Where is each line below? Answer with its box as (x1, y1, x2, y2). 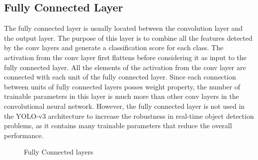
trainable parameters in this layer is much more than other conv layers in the (4, 91, 239, 101)
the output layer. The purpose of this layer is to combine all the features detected (4, 32, 253, 43)
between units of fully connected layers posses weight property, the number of (4, 81, 240, 91)
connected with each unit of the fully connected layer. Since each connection (4, 72, 236, 82)
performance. (4, 130, 44, 140)
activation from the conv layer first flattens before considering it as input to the (4, 52, 247, 62)
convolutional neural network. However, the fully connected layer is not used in (4, 100, 245, 111)
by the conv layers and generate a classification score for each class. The (4, 42, 224, 53)
